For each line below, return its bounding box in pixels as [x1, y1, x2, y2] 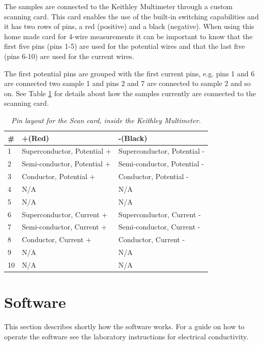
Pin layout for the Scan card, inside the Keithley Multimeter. [11, 114, 201, 125]
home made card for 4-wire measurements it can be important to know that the [4, 31, 253, 41]
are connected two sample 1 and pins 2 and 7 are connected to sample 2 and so [4, 78, 251, 89]
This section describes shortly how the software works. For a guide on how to [4, 321, 245, 332]
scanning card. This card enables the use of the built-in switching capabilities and [4, 11, 259, 21]
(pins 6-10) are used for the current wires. [4, 50, 134, 61]
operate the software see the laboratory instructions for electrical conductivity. [4, 331, 249, 341]
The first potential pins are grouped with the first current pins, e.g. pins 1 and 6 [4, 68, 255, 78]
